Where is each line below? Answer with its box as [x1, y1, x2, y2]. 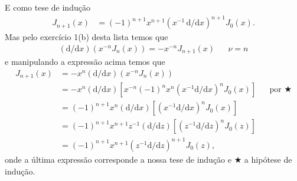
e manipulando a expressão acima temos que [5, 55, 165, 68]
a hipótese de [244, 153, 292, 165]
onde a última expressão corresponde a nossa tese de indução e [5, 153, 231, 165]
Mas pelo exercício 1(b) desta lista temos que [5, 31, 168, 43]
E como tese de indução [5, 1, 90, 13]
